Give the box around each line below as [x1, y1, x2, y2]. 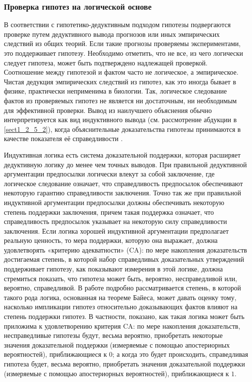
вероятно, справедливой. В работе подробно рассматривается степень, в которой [4, 283, 241, 293]
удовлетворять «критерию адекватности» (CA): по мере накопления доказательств [4, 244, 247, 255]
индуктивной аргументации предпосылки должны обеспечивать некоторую [4, 197, 224, 207]
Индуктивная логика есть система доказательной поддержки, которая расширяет [4, 149, 241, 159]
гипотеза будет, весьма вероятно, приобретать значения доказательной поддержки [4, 359, 245, 368]
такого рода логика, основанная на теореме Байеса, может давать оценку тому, [4, 292, 236, 302]
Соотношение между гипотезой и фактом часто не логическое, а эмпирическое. [4, 67, 238, 77]
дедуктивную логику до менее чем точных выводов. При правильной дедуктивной [4, 159, 247, 169]
